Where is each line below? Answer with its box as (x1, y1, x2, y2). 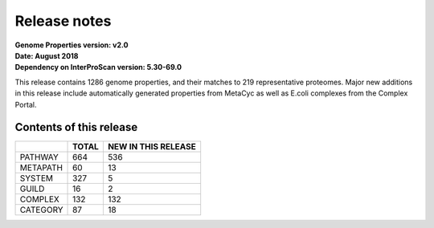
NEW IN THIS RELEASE (107, 141, 196, 153)
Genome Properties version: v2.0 (14, 40, 129, 50)
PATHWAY (19, 152, 59, 163)
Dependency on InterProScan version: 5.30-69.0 (14, 63, 182, 72)
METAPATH (19, 162, 63, 173)
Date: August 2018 (14, 51, 79, 60)
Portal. (14, 100, 37, 109)
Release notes (14, 12, 112, 30)
